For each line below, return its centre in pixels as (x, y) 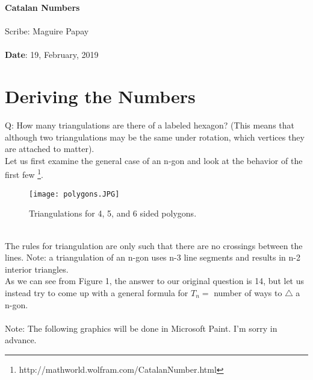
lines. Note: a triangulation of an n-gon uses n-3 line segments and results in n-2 (153, 257)
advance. (21, 340)
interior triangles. (37, 269)
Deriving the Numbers (100, 96)
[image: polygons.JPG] (74, 194)
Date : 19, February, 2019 (52, 55)
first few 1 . (24, 174)
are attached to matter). (50, 149)
